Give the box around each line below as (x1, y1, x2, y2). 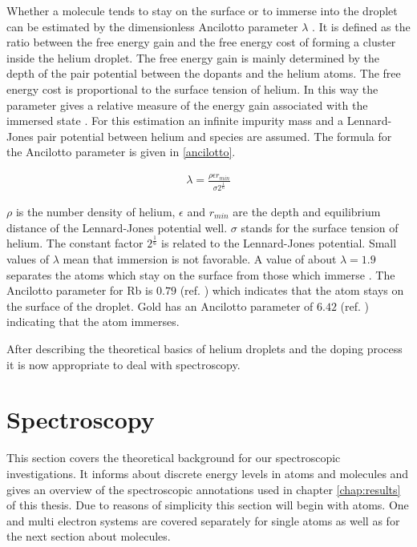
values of (6, 251, 49, 267)
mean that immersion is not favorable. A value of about (63, 251, 337, 267)
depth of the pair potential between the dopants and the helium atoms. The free (6, 65, 401, 82)
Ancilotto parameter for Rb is (6, 282, 153, 299)
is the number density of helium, (15, 203, 176, 219)
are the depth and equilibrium (233, 203, 381, 219)
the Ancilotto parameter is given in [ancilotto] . (6, 143, 236, 160)
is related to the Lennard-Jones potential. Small (161, 235, 397, 251)
